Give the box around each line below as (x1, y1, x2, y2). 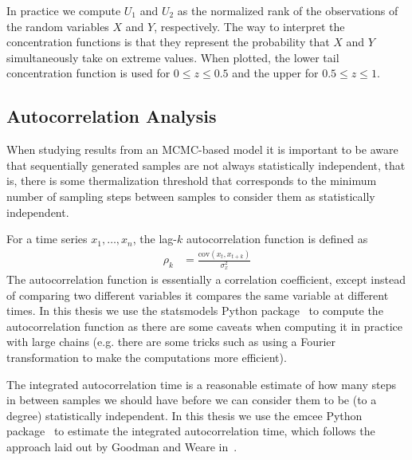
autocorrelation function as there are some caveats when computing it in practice (6, 317, 403, 334)
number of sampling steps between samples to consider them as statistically (6, 187, 375, 204)
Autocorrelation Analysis (6, 104, 217, 128)
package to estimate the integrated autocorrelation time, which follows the (6, 423, 375, 439)
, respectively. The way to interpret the (154, 18, 345, 34)
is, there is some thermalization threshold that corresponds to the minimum (6, 172, 377, 189)
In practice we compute (6, 2, 121, 18)
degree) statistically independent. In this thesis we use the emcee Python (6, 407, 363, 423)
